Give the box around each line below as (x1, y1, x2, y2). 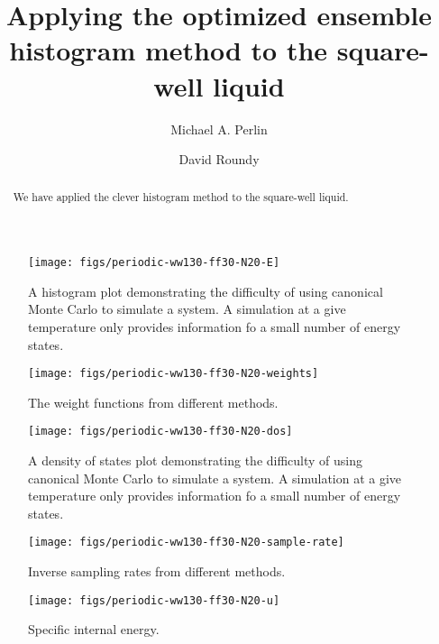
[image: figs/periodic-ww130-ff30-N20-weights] (28, 367, 319, 381)
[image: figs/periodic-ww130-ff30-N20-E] (28, 256, 280, 270)
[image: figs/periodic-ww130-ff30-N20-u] (28, 593, 280, 607)
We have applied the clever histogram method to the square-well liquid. (13, 189, 349, 205)
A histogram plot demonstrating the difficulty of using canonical (28, 281, 383, 300)
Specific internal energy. (28, 620, 160, 639)
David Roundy (178, 150, 260, 169)
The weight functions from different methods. (28, 392, 279, 411)
